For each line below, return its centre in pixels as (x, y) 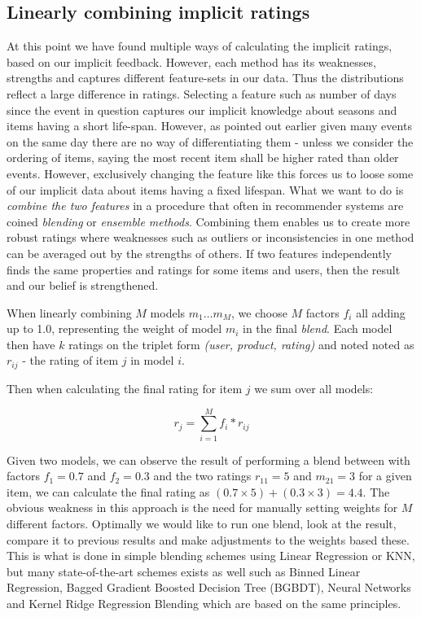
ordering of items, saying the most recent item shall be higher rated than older (203, 158)
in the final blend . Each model (318, 328)
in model (152, 360)
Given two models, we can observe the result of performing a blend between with (208, 459)
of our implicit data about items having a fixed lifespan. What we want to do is (205, 189)
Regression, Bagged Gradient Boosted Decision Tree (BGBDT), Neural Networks (209, 587)
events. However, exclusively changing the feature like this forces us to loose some (210, 173)
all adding (381, 312)
